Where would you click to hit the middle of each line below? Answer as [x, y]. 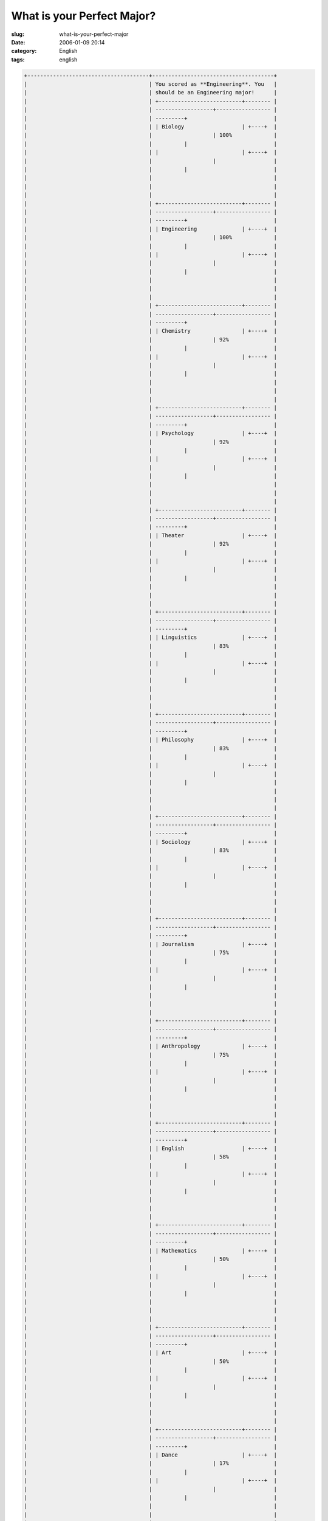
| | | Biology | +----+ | [151, 127]
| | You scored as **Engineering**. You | [151, 84]
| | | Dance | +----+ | [151, 1455]
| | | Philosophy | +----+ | [151, 740]
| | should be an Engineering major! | [151, 92]
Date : [18, 42]
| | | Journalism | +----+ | [151, 944]
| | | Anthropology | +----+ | [151, 1046]
